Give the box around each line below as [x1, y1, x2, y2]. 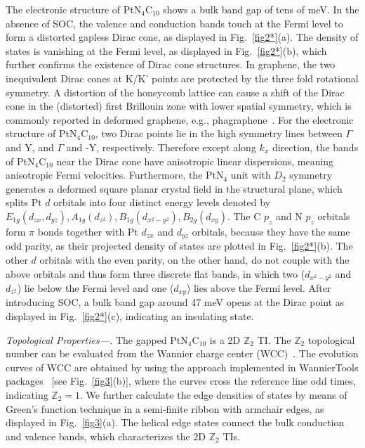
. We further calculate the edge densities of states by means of [80, 388, 347, 402]
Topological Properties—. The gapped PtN [6, 332, 188, 347]
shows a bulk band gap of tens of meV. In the [163, 2, 359, 16]
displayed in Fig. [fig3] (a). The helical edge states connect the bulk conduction [6, 415, 345, 430]
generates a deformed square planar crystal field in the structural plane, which [6, 181, 343, 196]
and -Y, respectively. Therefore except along [66, 139, 256, 154]
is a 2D [209, 332, 241, 347]
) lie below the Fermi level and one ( [17, 281, 174, 295]
